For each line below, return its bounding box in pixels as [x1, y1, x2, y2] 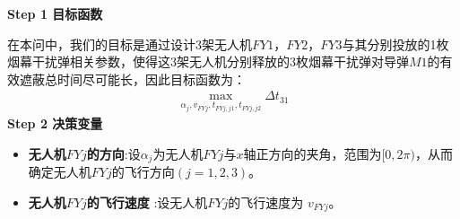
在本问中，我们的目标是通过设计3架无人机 [7, 34, 252, 53]
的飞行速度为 [228, 192, 304, 211]
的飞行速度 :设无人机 [86, 192, 208, 211]
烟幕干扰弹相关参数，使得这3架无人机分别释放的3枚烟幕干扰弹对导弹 [7, 52, 409, 71]
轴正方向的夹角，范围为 [243, 144, 382, 162]
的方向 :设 [86, 144, 141, 162]
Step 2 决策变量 [7, 114, 103, 133]
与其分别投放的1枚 [342, 34, 449, 53]
